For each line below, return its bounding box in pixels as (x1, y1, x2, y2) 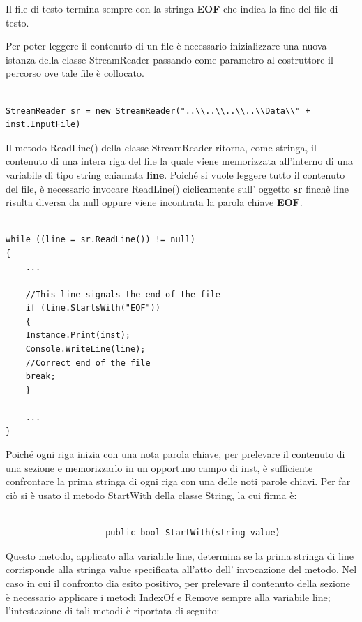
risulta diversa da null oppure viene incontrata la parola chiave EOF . (6, 195, 303, 209)
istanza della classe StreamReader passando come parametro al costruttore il (6, 52, 333, 66)
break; (25, 371, 56, 382)
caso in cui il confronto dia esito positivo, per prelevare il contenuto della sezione (6, 575, 350, 590)
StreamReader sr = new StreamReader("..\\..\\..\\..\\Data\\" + (6, 105, 310, 116)
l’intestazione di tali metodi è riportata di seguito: (6, 603, 220, 618)
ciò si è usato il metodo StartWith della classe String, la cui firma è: (6, 488, 297, 502)
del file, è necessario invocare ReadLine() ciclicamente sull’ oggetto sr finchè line (6, 181, 349, 195)
